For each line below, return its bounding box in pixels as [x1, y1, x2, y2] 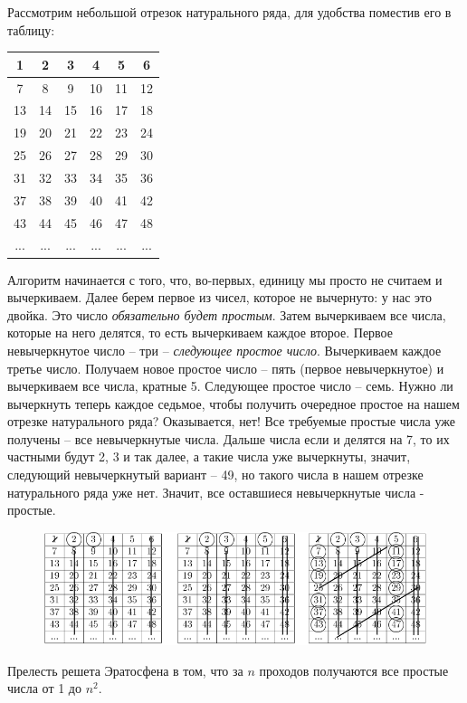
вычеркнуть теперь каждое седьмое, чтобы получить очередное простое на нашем [7, 394, 460, 413]
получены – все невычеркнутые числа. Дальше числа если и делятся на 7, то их [7, 429, 450, 448]
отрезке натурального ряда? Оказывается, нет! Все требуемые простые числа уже [7, 412, 455, 431]
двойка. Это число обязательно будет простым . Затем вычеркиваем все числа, [7, 305, 446, 324]
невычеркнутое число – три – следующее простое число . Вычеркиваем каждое [7, 340, 442, 359]
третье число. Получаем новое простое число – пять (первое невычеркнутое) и [7, 358, 444, 377]
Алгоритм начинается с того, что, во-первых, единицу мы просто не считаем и [7, 270, 443, 289]
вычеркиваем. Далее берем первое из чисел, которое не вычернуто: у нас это [7, 288, 432, 307]
